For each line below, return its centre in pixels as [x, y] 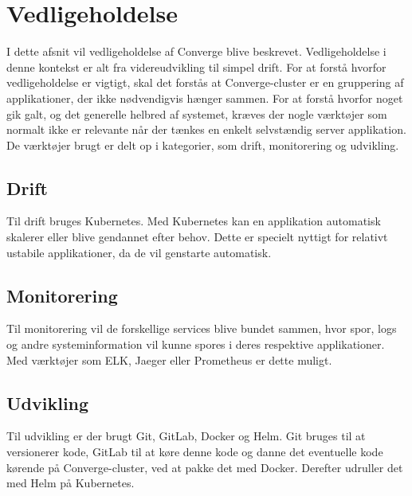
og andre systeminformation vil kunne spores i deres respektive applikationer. [196, 344]
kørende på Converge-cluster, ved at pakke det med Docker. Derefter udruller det [205, 467]
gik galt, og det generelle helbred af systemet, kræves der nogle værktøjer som [197, 113]
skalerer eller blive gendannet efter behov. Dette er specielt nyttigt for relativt [197, 237]
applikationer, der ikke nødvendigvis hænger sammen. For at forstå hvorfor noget [205, 98]
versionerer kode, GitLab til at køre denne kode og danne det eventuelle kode [195, 452]
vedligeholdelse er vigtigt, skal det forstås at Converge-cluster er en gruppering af [205, 82]
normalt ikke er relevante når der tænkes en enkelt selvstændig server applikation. [206, 129]
